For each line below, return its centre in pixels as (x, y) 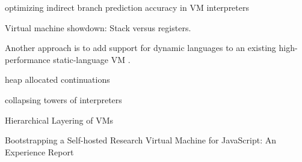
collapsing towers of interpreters (63, 99)
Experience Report (39, 151)
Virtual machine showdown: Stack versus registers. (98, 27)
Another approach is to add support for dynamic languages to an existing (140, 48)
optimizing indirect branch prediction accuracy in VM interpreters (127, 7)
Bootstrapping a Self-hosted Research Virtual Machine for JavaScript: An (140, 140)
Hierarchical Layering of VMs (59, 120)
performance (28, 59)
